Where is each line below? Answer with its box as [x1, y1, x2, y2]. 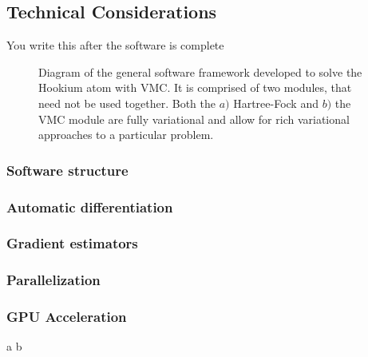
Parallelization [6, 270, 101, 290]
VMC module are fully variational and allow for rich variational [38, 110, 350, 127]
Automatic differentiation [6, 196, 173, 216]
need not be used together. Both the [38, 94, 216, 111]
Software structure [6, 160, 129, 180]
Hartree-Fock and [233, 94, 319, 111]
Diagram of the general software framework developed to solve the [38, 63, 362, 80]
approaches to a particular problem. [38, 126, 214, 143]
